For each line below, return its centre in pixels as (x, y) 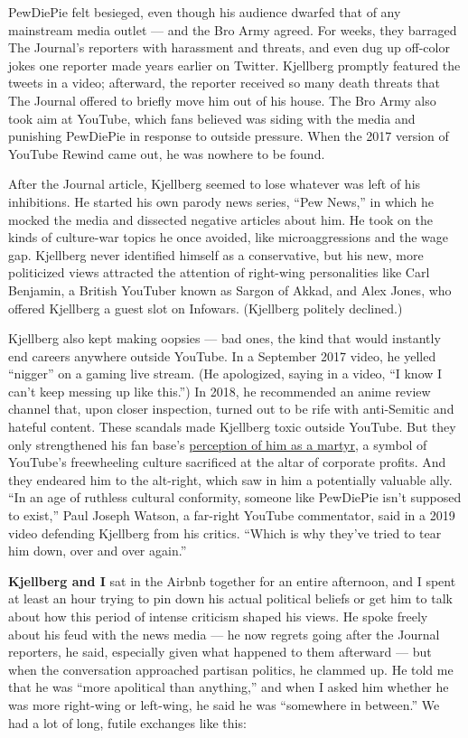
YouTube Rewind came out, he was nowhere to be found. (167, 153)
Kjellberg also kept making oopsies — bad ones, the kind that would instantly (225, 338)
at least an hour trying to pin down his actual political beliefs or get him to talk (230, 598)
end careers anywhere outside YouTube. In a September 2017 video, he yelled (222, 355)
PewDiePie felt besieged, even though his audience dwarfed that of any (205, 12)
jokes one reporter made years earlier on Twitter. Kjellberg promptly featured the (234, 65)
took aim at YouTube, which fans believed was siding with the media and (212, 118)
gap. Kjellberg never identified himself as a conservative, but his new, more (216, 254)
